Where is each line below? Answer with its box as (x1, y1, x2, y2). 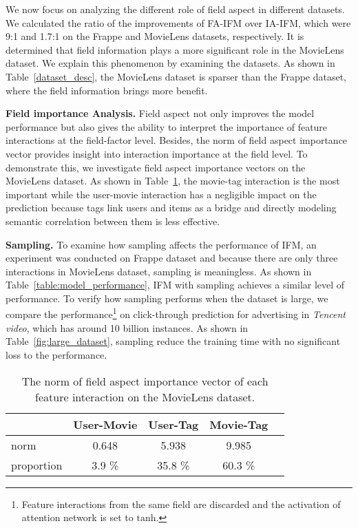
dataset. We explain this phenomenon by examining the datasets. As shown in (6, 56, 335, 70)
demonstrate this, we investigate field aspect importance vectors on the (6, 160, 306, 174)
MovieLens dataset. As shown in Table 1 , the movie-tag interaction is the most (6, 173, 340, 188)
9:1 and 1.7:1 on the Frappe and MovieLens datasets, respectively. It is (6, 29, 304, 43)
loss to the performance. (6, 347, 107, 361)
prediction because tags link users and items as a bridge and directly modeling (6, 200, 337, 215)
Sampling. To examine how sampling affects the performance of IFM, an (6, 237, 317, 251)
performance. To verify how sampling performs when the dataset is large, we (6, 291, 328, 305)
